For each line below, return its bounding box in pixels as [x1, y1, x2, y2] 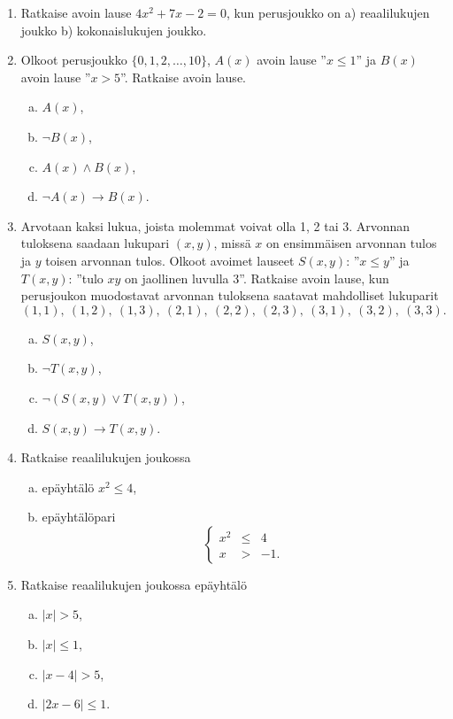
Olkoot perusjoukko [20, 50, 127, 69]
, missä [213, 234, 251, 252]
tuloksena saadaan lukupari [20, 234, 170, 252]
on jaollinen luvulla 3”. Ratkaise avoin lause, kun [125, 268, 389, 287]
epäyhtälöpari [42, 507, 116, 526]
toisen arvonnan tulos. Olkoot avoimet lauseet [45, 251, 295, 269]
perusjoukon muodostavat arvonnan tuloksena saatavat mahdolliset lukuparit [20, 286, 439, 305]
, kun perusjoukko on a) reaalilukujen [226, 4, 430, 21]
